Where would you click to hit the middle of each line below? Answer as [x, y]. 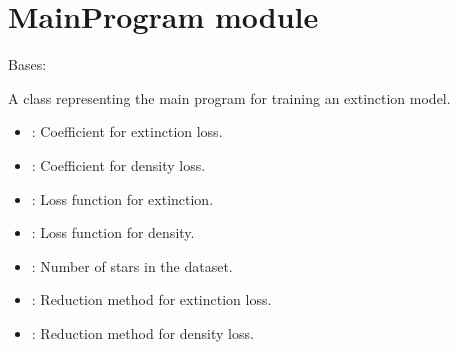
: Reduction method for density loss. [142, 332]
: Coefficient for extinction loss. [127, 131]
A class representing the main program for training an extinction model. [229, 97]
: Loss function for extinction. [122, 198]
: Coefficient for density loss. [118, 164]
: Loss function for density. [113, 232]
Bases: [27, 64]
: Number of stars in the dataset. [132, 265]
